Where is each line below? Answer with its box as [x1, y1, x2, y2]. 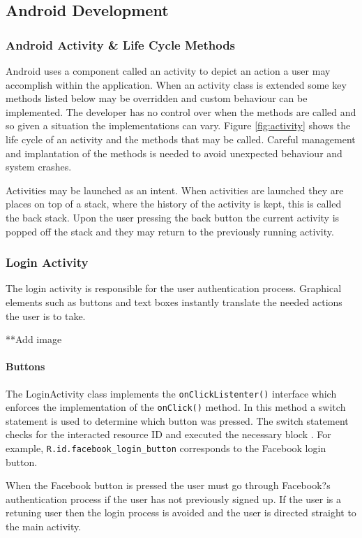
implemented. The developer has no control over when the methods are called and [6, 104, 356, 119]
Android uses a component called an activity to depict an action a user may [6, 64, 331, 78]
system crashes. [6, 159, 72, 174]
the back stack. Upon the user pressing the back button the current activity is [6, 210, 340, 224]
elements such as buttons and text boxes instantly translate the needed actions [6, 294, 342, 309]
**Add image [6, 332, 62, 347]
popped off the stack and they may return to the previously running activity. [6, 224, 334, 238]
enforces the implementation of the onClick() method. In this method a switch [6, 400, 346, 414]
